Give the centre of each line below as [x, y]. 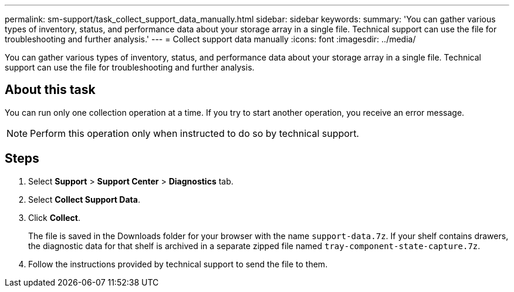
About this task [50, 90]
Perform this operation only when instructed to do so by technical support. [195, 133]
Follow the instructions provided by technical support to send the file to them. [178, 264]
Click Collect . [54, 217]
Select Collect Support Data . [84, 199]
